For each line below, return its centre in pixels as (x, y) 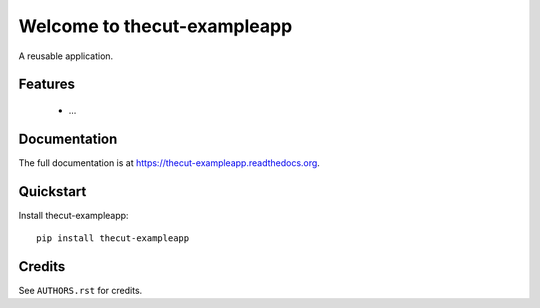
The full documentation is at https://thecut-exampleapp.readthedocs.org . (169, 162)
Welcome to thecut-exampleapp (155, 26)
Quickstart (52, 191)
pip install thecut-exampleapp (113, 238)
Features (46, 84)
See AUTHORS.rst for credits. (80, 291)
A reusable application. (66, 56)
